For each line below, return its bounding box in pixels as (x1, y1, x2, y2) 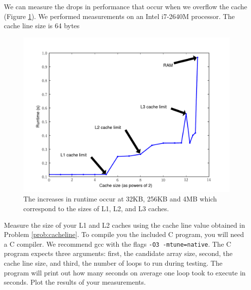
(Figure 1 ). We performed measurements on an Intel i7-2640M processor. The (4, 11, 235, 21)
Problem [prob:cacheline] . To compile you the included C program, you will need (4, 229, 244, 239)
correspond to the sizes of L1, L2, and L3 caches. (23, 203, 169, 213)
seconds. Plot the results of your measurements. (4, 277, 146, 287)
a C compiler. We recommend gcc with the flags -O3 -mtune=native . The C (4, 238, 232, 249)
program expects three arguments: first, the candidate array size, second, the (4, 248, 233, 258)
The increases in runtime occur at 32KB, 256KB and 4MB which (23, 194, 217, 204)
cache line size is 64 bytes (4, 20, 80, 31)
